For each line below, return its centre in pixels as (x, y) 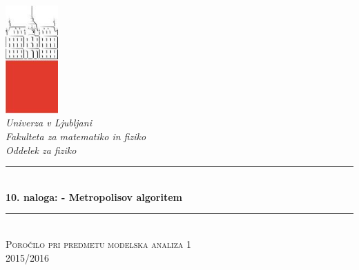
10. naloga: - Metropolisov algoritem (94, 196)
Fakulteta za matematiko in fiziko (76, 136)
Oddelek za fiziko (41, 150)
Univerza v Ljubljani (49, 123)
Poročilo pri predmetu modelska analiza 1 (98, 243)
